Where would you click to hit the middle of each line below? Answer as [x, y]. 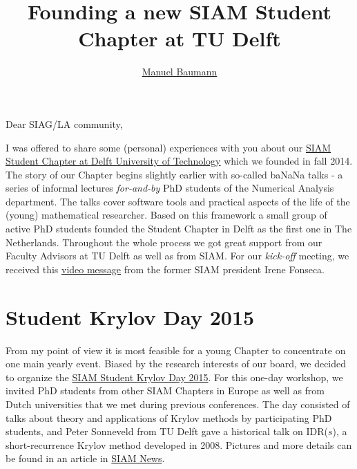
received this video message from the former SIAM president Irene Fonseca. [165, 269]
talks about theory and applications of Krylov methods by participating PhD [169, 417]
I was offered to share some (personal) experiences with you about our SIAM [168, 147]
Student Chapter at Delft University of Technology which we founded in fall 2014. [179, 161]
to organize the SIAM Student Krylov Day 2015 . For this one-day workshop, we [174, 377]
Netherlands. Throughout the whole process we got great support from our [164, 242]
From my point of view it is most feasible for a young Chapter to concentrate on [176, 350]
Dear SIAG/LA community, [64, 123]
